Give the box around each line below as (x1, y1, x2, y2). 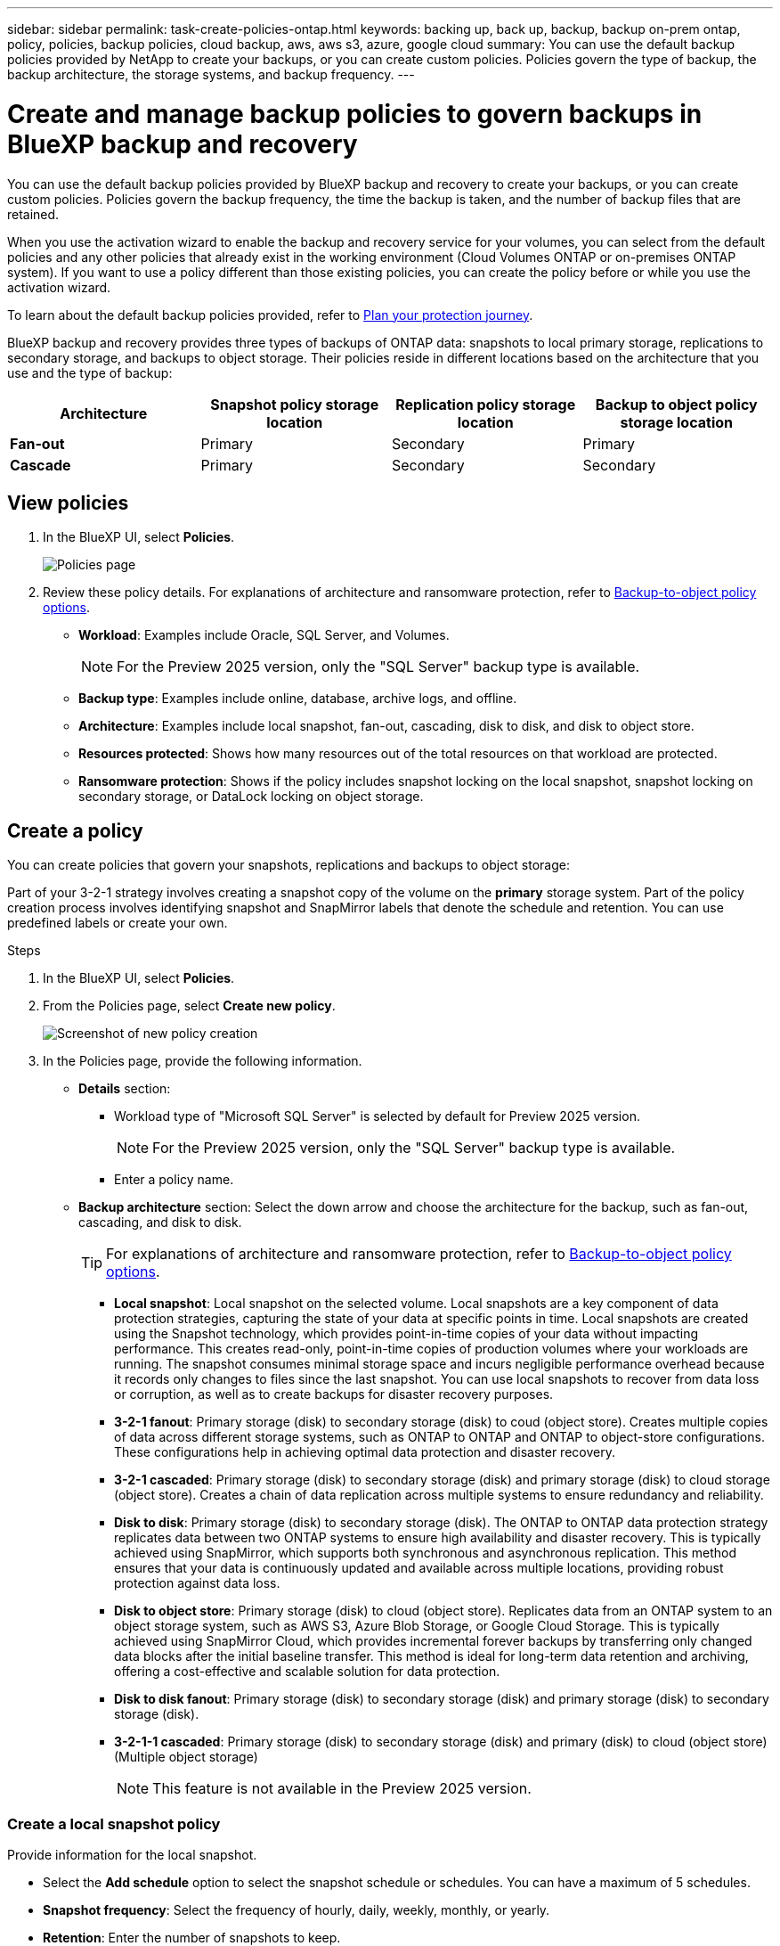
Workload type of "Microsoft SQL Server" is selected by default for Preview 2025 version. (114, 1108, 640, 1124)
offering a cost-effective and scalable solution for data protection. (114, 1664, 500, 1680)
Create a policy (7, 819, 143, 842)
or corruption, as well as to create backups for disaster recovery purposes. (114, 1386, 554, 1402)
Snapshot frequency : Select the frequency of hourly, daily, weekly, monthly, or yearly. (43, 1901, 550, 1917)
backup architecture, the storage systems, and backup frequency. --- (7, 67, 415, 82)
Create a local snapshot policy (7, 1814, 221, 1833)
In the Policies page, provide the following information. (43, 1053, 362, 1069)
